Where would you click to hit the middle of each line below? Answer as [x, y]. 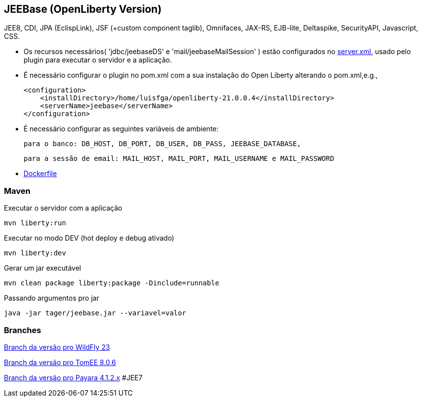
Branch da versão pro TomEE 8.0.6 [60, 362]
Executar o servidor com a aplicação [63, 208]
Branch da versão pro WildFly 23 [57, 347]
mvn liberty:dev [35, 253]
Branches [23, 330]
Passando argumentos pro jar [52, 298]
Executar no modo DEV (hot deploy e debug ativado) [89, 238]
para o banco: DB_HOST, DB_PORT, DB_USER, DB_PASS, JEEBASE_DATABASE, [162, 144]
